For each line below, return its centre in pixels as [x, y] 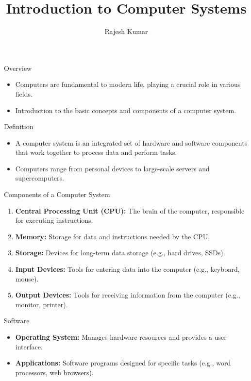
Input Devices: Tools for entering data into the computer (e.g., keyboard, [127, 269]
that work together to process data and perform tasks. [96, 152]
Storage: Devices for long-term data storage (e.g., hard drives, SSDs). [120, 253]
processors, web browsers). [54, 372]
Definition [19, 126]
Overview [18, 68]
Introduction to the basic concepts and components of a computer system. [126, 110]
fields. [24, 93]
